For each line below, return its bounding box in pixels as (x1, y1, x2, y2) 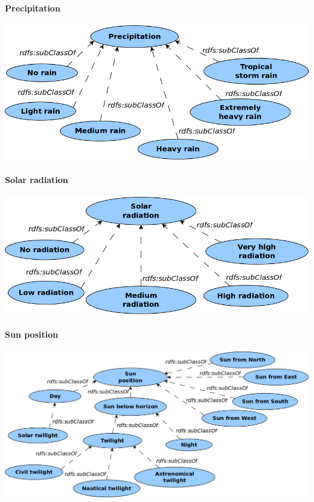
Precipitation (5, 1, 60, 14)
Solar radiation (5, 173, 68, 186)
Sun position (5, 327, 59, 340)
